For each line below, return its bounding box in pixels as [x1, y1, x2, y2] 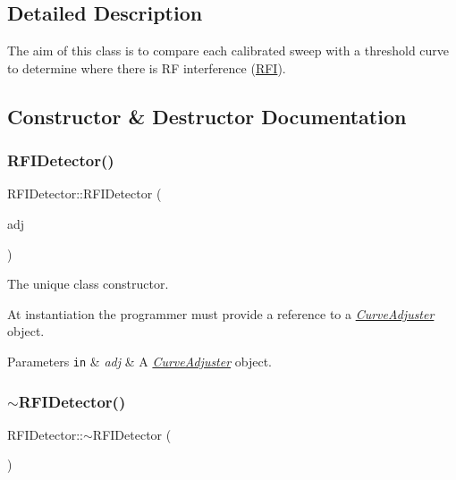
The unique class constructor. [7, 274, 169, 293]
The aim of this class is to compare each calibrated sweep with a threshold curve [7, 41, 450, 60]
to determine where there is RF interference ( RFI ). [7, 58, 286, 77]
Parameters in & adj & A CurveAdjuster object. [7, 351, 273, 370]
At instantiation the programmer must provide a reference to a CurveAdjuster [7, 304, 435, 323]
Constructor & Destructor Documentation [7, 102, 407, 130]
